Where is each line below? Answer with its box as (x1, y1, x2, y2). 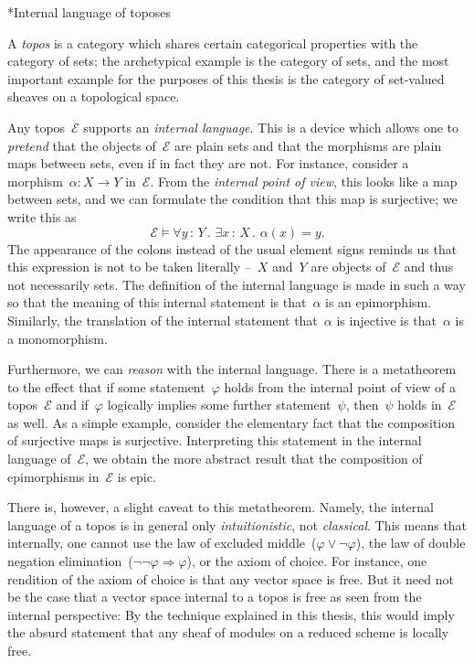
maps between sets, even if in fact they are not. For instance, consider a (7, 154, 409, 173)
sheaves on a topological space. (7, 87, 180, 106)
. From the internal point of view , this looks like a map (150, 171, 458, 190)
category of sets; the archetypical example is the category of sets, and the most (7, 51, 449, 70)
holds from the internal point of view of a (224, 377, 456, 396)
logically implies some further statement (107, 395, 332, 414)
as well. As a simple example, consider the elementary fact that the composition (7, 412, 456, 432)
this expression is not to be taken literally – (7, 257, 251, 276)
